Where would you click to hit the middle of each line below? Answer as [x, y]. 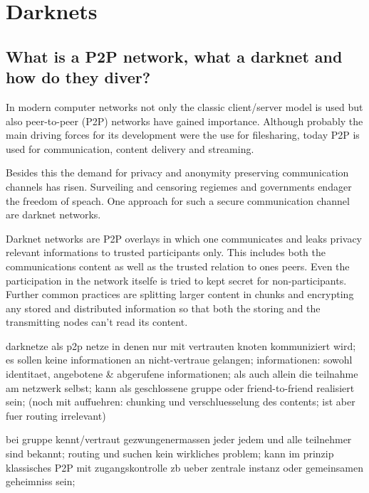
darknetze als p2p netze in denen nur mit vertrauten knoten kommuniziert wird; [181, 345]
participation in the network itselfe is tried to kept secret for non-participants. [176, 280]
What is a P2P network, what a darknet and [174, 56]
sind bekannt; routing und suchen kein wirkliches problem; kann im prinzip [170, 454]
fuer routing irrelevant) [56, 415]
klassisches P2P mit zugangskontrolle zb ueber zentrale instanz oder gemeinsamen [184, 467]
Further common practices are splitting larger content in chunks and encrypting [180, 294]
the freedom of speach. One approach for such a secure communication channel [178, 200]
